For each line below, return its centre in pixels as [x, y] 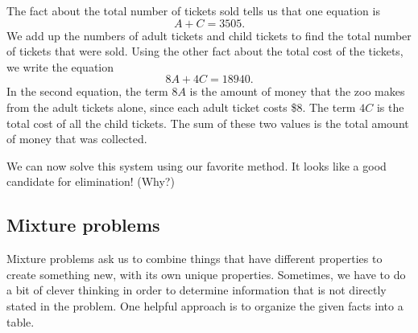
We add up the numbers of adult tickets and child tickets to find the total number [209, 35]
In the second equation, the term [87, 91]
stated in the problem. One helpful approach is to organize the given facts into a [205, 305]
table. [21, 321]
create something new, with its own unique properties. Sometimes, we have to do [206, 274]
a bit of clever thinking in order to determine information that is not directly [197, 290]
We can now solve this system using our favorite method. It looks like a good [197, 165]
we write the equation [60, 66]
